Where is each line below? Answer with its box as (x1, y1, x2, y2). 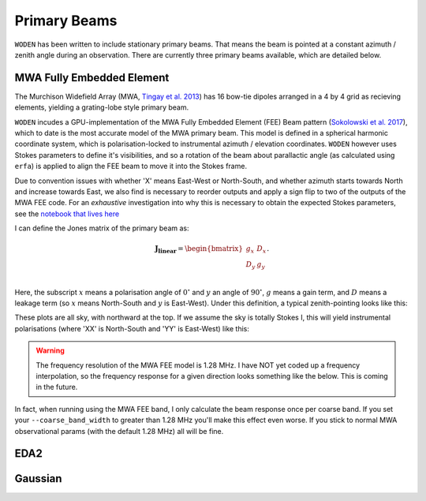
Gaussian (14, 472, 62, 485)
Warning (35, 346, 65, 355)
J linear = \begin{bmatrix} (155, 245, 244, 256)
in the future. (35, 383, 78, 392)
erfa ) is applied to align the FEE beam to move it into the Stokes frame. (14, 162, 248, 171)
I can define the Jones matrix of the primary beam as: (14, 223, 189, 233)
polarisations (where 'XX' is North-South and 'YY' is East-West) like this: (14, 323, 250, 333)
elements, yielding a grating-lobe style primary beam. (14, 103, 189, 112)
